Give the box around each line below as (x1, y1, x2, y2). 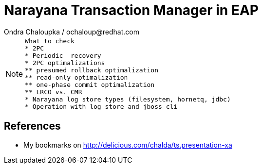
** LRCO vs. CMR (25, 88, 82, 96)
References (4, 120, 61, 133)
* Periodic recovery (25, 51, 101, 59)
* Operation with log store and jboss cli (25, 102, 178, 110)
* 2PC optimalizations (25, 59, 105, 67)
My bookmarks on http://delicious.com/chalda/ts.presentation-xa (23, 140, 232, 149)
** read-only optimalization (25, 73, 128, 81)
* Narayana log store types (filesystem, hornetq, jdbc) (25, 95, 231, 103)
